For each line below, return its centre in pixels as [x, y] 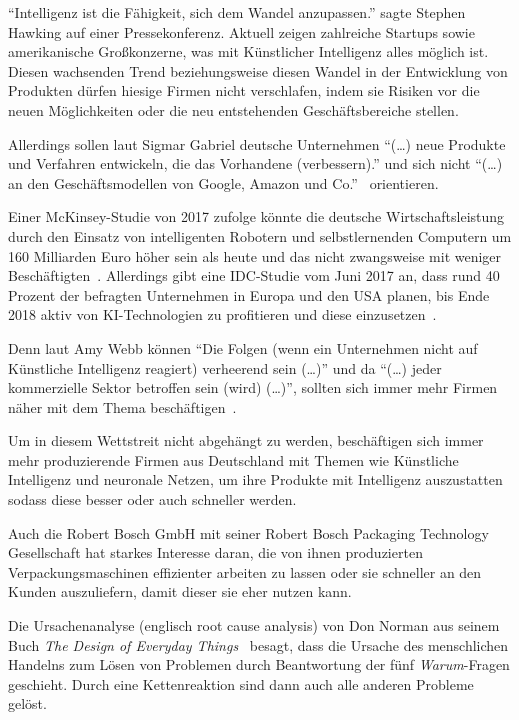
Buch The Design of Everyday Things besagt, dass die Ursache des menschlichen [258, 644]
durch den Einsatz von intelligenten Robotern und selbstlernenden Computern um [260, 235]
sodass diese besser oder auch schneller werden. [152, 499]
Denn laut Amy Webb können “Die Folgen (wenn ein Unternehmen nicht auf [243, 347]
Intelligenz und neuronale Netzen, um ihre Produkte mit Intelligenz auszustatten [255, 479]
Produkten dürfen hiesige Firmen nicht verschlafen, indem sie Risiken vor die [244, 90]
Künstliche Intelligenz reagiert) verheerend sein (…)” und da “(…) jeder [225, 367]
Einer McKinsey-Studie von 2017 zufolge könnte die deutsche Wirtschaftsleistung [256, 216]
